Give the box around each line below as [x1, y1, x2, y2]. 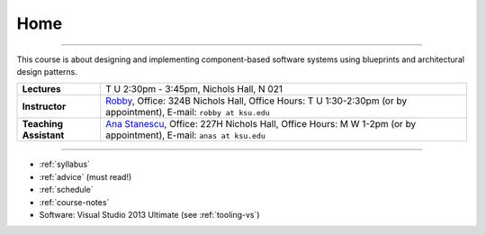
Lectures [22, 83, 62, 95]
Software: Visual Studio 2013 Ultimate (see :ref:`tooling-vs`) [39, 209, 260, 220]
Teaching [22, 118, 63, 131]
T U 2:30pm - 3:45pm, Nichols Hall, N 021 [104, 83, 283, 95]
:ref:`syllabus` [39, 158, 90, 170]
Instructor [22, 100, 67, 113]
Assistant [22, 129, 65, 141]
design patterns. [16, 66, 78, 77]
